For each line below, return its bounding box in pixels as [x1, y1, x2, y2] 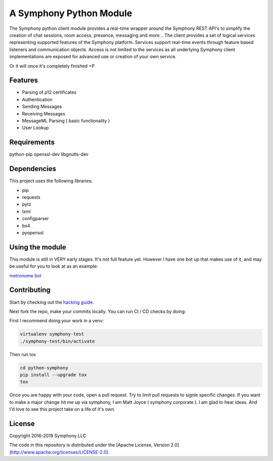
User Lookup [22, 124, 49, 131]
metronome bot [9, 272, 42, 278]
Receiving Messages [22, 110, 66, 116]
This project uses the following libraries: [9, 178, 93, 184]
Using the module [9, 243, 66, 252]
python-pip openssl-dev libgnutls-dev [9, 151, 88, 157]
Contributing [9, 286, 51, 295]
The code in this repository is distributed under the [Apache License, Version [9, 442, 170, 448]
